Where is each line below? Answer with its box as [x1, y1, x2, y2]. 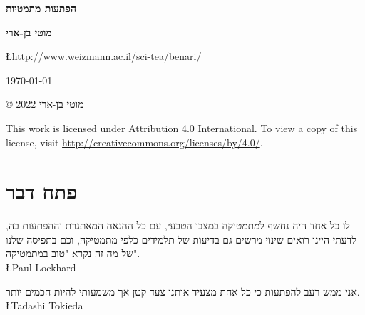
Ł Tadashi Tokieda [6, 298, 83, 313]
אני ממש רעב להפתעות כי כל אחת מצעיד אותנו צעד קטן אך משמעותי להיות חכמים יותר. [6, 284, 360, 299]
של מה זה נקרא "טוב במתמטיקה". [6, 246, 140, 261]
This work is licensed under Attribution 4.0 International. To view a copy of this [6, 120, 358, 135]
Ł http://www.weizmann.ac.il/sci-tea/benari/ [6, 49, 202, 64]
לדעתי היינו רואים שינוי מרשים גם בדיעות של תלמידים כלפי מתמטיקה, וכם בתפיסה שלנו [6, 231, 357, 246]
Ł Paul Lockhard [6, 260, 76, 275]
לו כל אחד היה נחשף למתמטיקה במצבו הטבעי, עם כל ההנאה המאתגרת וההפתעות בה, [6, 218, 350, 233]
